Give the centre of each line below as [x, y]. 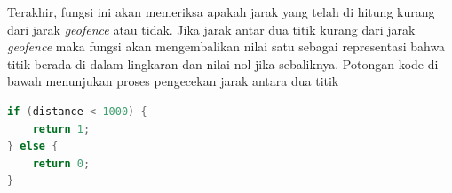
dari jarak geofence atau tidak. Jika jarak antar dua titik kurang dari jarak [211, 29]
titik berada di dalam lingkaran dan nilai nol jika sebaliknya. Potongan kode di [223, 63]
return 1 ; [61, 129]
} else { [33, 147]
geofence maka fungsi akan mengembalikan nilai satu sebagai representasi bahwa [226, 46]
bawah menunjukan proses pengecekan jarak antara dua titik [173, 81]
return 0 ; [61, 163]
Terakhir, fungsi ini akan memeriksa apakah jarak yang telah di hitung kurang [221, 12]
